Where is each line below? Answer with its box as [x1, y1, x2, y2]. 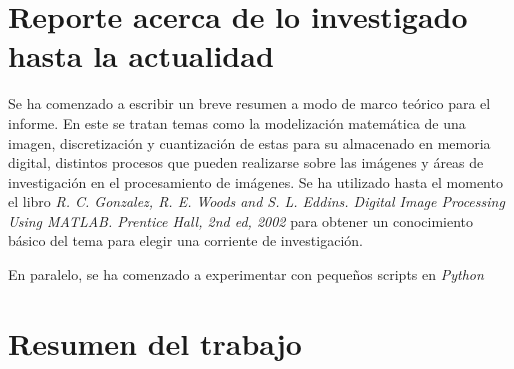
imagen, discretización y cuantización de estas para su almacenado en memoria [8, 132, 491, 153]
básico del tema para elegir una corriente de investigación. [8, 230, 363, 251]
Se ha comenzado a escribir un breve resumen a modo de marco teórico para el [8, 93, 491, 114]
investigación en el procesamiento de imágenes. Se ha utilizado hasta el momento [8, 171, 503, 192]
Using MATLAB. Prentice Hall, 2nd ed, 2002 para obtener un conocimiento [8, 210, 474, 231]
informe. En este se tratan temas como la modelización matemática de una [8, 112, 466, 133]
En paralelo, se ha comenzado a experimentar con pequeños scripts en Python [8, 264, 484, 285]
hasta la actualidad [8, 35, 274, 76]
